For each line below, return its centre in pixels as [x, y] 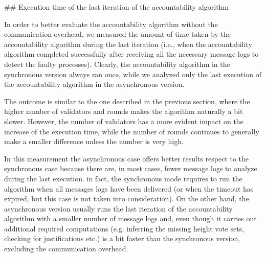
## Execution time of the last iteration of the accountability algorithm [117, 7]
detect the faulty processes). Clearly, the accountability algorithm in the [117, 64]
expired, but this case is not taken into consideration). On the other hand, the [127, 198]
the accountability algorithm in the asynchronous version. [94, 84]
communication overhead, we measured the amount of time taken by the [118, 34]
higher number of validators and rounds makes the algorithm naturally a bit [124, 111]
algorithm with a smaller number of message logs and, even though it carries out [130, 218]
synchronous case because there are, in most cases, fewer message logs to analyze [131, 168]
